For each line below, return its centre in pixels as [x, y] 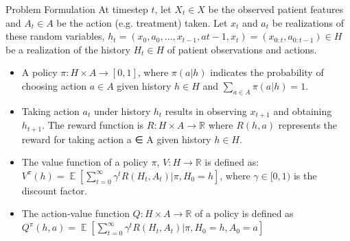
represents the [308, 125]
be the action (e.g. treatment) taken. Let [142, 22]
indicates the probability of [267, 72]
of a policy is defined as [244, 213]
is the [305, 175]
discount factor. [54, 190]
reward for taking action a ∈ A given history [116, 139]
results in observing [206, 111]
